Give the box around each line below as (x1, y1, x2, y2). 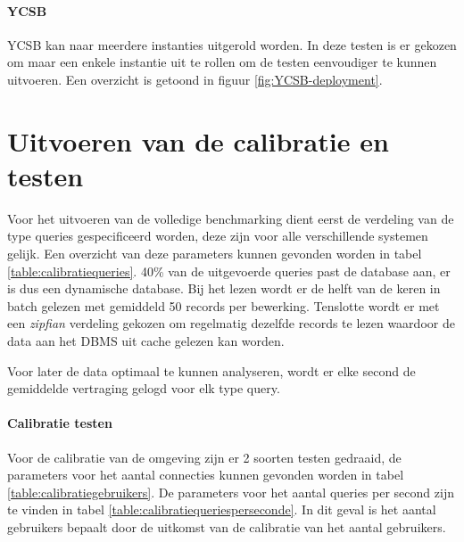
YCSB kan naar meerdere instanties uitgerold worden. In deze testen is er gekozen (7, 35, 457, 53)
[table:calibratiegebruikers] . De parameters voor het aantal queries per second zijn (7, 482, 454, 501)
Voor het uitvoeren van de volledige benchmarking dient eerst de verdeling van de (7, 209, 454, 227)
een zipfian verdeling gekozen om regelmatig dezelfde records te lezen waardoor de (7, 314, 455, 333)
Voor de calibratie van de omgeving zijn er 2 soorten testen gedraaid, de (7, 448, 402, 466)
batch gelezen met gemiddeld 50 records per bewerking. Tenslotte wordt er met (7, 296, 440, 315)
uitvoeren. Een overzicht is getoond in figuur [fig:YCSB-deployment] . (7, 70, 383, 88)
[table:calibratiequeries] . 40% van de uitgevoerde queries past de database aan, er (7, 261, 451, 280)
